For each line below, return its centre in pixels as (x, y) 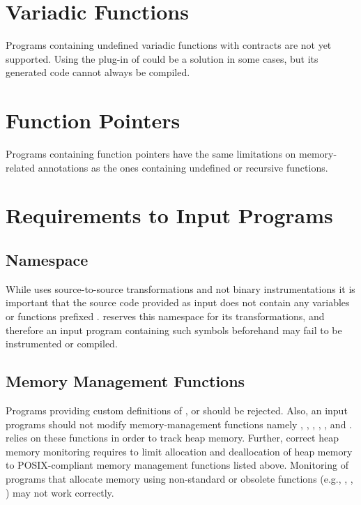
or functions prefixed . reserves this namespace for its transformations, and (165, 316)
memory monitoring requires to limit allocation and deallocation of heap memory (179, 451)
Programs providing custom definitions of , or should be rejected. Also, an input (177, 410)
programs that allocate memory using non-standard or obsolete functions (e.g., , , (179, 478)
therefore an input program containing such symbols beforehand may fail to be (174, 330)
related (21, 167)
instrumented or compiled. (62, 344)
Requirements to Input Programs (169, 215)
